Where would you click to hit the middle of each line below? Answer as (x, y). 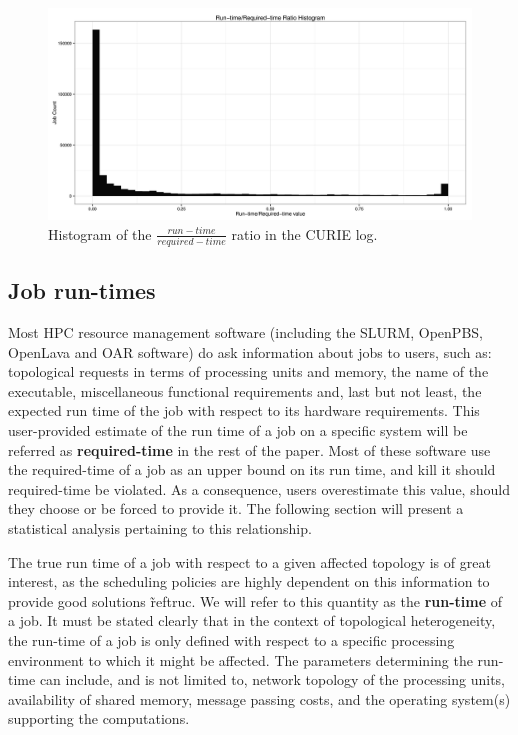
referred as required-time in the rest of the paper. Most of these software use (249, 449)
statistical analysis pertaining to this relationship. (160, 528)
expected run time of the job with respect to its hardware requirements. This (244, 410)
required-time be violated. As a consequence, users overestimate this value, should (259, 488)
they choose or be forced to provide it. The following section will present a (236, 508)
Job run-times (82, 290)
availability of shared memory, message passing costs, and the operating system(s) (259, 698)
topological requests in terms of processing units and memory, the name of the (248, 371)
